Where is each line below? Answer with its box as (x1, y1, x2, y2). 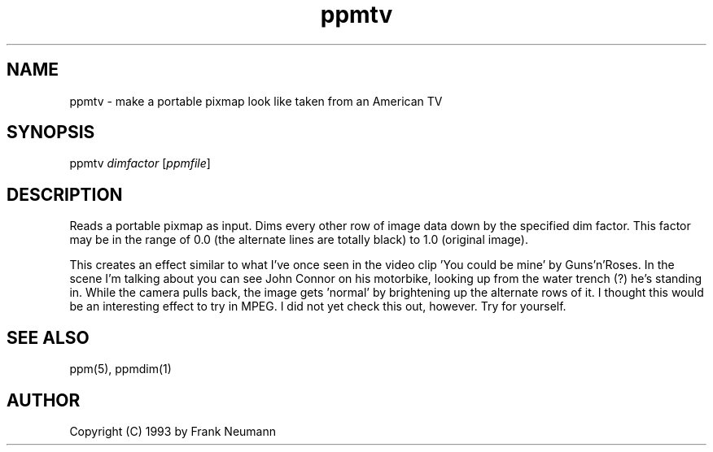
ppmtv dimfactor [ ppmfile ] (69, 156, 211, 171)
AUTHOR (7, 389, 81, 411)
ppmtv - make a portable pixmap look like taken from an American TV (69, 93, 443, 108)
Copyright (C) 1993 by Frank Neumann (69, 424, 277, 438)
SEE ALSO (7, 327, 90, 348)
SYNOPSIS (7, 122, 95, 143)
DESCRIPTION (7, 184, 123, 205)
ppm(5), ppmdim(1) (69, 362, 172, 376)
